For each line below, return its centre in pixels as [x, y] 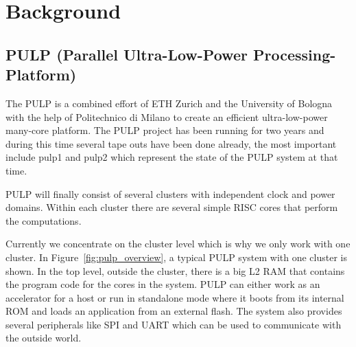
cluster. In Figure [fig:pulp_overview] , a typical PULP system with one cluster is [176, 257]
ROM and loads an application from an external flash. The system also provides [174, 311]
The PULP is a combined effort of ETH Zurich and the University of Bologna [169, 103]
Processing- [294, 54]
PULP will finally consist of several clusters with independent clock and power [170, 193]
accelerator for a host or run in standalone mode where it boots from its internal [175, 297]
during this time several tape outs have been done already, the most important [171, 143]
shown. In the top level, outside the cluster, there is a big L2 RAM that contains [175, 270]
